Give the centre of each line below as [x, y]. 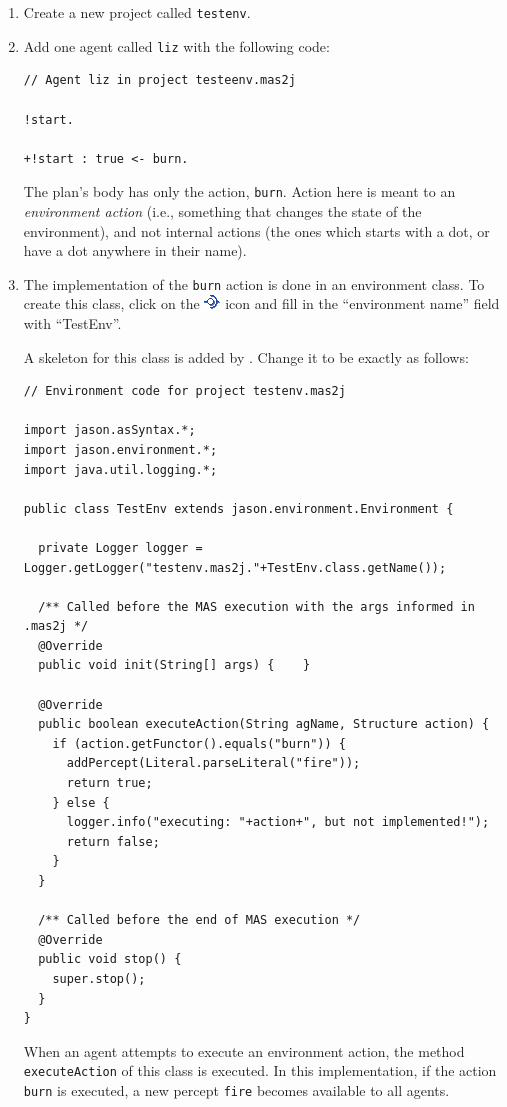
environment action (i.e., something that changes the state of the [222, 210]
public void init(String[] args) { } [174, 665]
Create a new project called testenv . [137, 12]
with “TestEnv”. [72, 322]
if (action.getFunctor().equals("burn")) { [199, 743]
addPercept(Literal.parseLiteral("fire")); [213, 763]
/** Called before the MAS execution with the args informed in [256, 606]
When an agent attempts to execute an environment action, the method [244, 1050]
